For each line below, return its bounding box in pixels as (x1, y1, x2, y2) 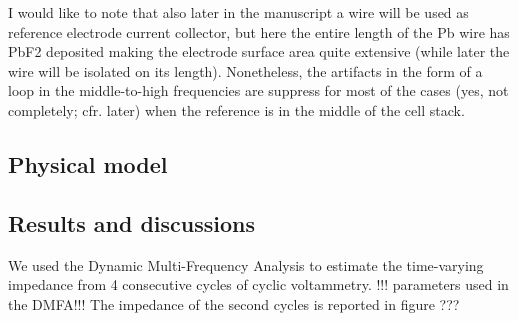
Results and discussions (8, 207, 256, 238)
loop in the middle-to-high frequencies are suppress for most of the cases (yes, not (8, 80, 509, 101)
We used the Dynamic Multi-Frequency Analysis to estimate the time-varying (8, 254, 484, 275)
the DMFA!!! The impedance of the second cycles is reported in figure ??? (8, 293, 460, 314)
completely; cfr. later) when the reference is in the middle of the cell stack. (8, 99, 465, 120)
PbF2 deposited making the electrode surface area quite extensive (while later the (8, 41, 510, 62)
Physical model (8, 148, 168, 179)
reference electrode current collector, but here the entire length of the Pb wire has (8, 21, 510, 42)
